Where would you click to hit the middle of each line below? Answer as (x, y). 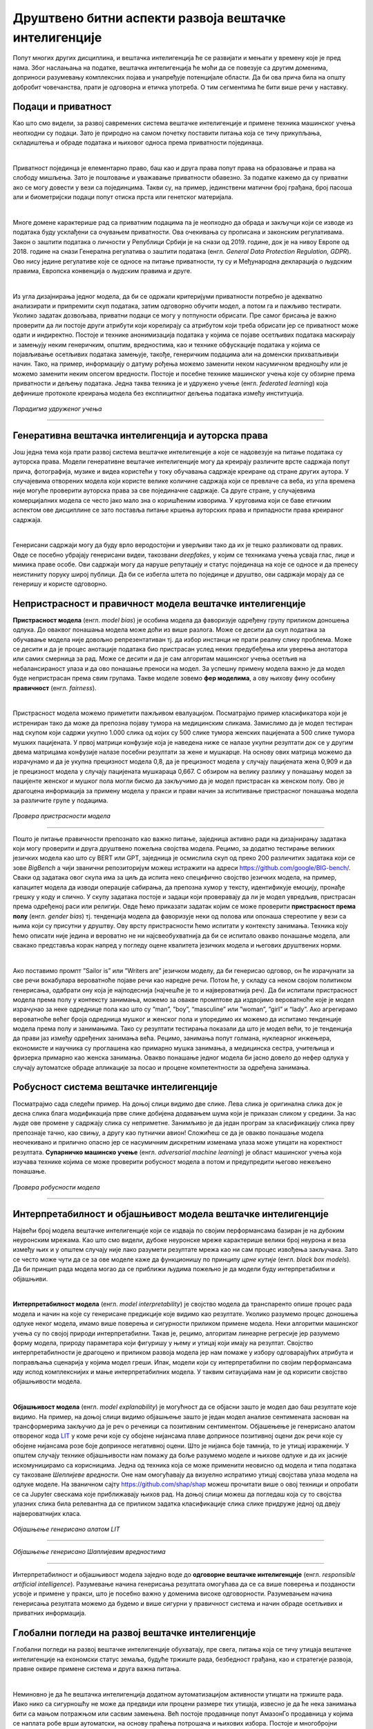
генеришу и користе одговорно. (60, 584)
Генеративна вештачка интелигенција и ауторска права (141, 435)
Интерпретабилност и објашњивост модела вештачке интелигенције (171, 1214)
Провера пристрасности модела (61, 816)
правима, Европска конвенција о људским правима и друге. (103, 270)
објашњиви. (30, 1279)
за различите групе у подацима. (60, 800)
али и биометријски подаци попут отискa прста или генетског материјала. (123, 197)
